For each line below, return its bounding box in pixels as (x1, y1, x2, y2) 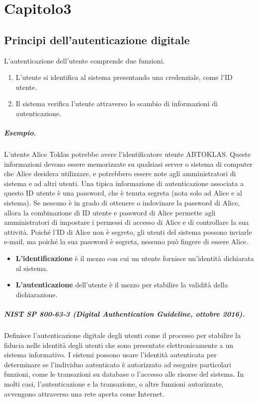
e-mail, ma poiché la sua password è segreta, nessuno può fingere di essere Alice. (4, 236, 249, 247)
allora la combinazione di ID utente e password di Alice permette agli (4, 207, 216, 217)
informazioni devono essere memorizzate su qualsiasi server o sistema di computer (4, 158, 253, 169)
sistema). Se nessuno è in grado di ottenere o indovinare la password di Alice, (4, 198, 240, 208)
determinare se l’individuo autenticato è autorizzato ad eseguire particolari (4, 359, 231, 369)
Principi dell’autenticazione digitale (4, 32, 190, 47)
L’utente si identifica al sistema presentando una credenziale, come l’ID (15, 72, 233, 82)
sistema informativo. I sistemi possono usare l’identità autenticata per (4, 349, 217, 360)
